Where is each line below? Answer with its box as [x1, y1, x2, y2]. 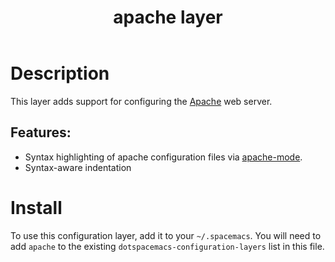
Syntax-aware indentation [24, 161, 132, 173]
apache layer [113, 6, 223, 29]
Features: [10, 124, 72, 141]
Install [10, 196, 63, 219]
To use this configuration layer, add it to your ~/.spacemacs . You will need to [10, 229, 322, 241]
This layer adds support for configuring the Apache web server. [10, 95, 273, 107]
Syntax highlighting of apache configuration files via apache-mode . [24, 151, 303, 163]
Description [10, 62, 110, 85]
